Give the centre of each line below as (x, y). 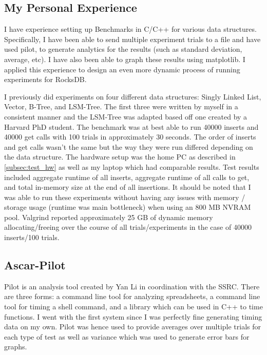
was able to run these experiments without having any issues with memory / (125, 197)
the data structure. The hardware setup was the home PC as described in (120, 157)
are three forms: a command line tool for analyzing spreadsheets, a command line (132, 296)
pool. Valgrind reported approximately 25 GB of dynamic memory (109, 217)
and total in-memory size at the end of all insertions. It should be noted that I (128, 187)
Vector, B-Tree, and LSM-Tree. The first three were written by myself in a (121, 106)
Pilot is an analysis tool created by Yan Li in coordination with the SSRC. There (132, 286)
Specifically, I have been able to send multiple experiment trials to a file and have (132, 39)
